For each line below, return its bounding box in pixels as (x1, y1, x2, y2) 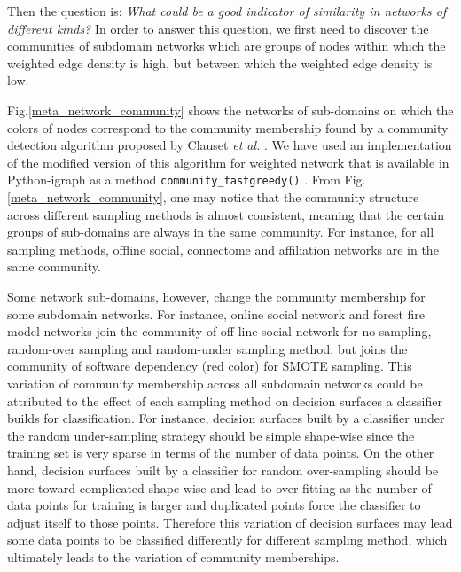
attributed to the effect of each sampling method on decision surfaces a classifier (7, 391, 442, 410)
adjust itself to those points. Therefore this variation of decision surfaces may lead (7, 513, 453, 531)
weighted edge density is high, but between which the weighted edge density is (7, 53, 433, 72)
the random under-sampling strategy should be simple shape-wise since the (7, 426, 415, 444)
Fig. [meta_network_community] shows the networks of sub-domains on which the (7, 100, 454, 119)
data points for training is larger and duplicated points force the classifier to (7, 496, 421, 514)
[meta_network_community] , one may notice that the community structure (7, 188, 419, 206)
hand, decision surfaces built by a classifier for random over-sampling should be (7, 460, 439, 479)
